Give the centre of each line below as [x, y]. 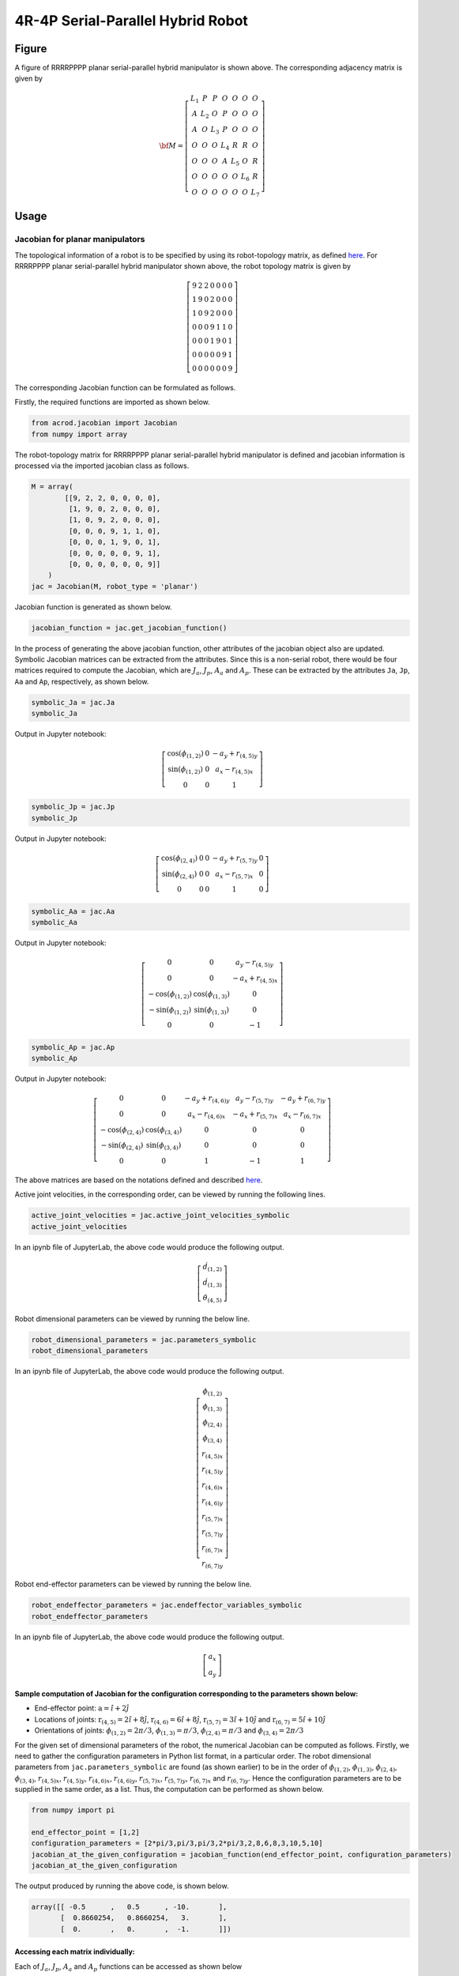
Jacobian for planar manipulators [80, 239]
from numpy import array [79, 434]
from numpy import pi [73, 1810]
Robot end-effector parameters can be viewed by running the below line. [133, 1584]
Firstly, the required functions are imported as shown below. [112, 402]
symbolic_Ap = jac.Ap [73, 1047]
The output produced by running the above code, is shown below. [122, 1886]
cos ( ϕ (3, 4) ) [164, 1130]
